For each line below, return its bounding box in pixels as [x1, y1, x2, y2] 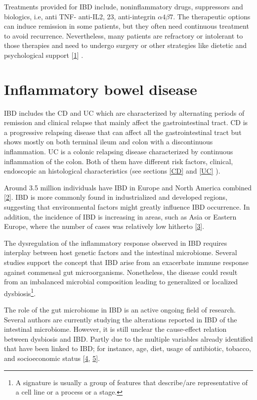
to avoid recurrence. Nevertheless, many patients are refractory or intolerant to [4, 30, 243, 41]
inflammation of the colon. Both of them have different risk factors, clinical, [4, 156, 233, 166]
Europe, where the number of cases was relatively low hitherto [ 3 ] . [4, 221, 205, 231]
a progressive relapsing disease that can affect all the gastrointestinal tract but [4, 127, 242, 137]
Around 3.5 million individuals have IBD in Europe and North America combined [4, 182, 252, 192]
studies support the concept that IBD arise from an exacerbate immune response [4, 257, 249, 267]
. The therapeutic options [173, 11, 251, 21]
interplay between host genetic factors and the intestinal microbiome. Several [4, 247, 237, 258]
